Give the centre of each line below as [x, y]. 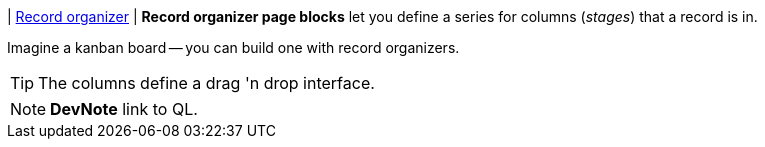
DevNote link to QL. [124, 109]
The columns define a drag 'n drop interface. [206, 83]
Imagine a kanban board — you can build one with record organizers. [233, 47]
